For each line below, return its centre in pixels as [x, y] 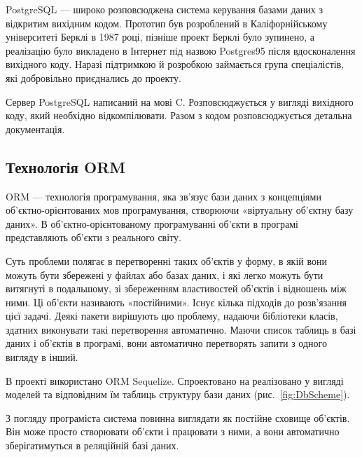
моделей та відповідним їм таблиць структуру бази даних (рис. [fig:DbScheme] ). [178, 394]
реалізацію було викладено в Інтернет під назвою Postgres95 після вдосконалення [181, 50]
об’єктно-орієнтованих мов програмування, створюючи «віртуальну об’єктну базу [180, 210]
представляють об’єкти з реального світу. [93, 237]
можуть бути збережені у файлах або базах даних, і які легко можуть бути [165, 274]
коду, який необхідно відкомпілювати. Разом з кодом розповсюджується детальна [179, 115]
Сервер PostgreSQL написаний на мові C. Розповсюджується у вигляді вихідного [180, 101]
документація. [35, 129]
